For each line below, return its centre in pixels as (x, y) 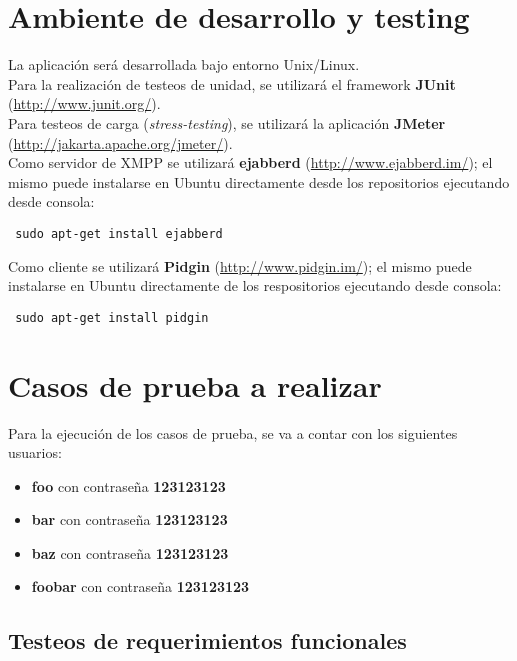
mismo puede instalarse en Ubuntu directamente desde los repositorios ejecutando (259, 181)
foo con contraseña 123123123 (128, 485)
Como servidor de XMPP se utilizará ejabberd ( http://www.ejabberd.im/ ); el (250, 162)
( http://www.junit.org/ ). (84, 103)
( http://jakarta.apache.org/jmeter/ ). (120, 142)
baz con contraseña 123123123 (130, 552)
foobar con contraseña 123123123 (140, 586)
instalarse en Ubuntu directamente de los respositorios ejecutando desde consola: (255, 285)
